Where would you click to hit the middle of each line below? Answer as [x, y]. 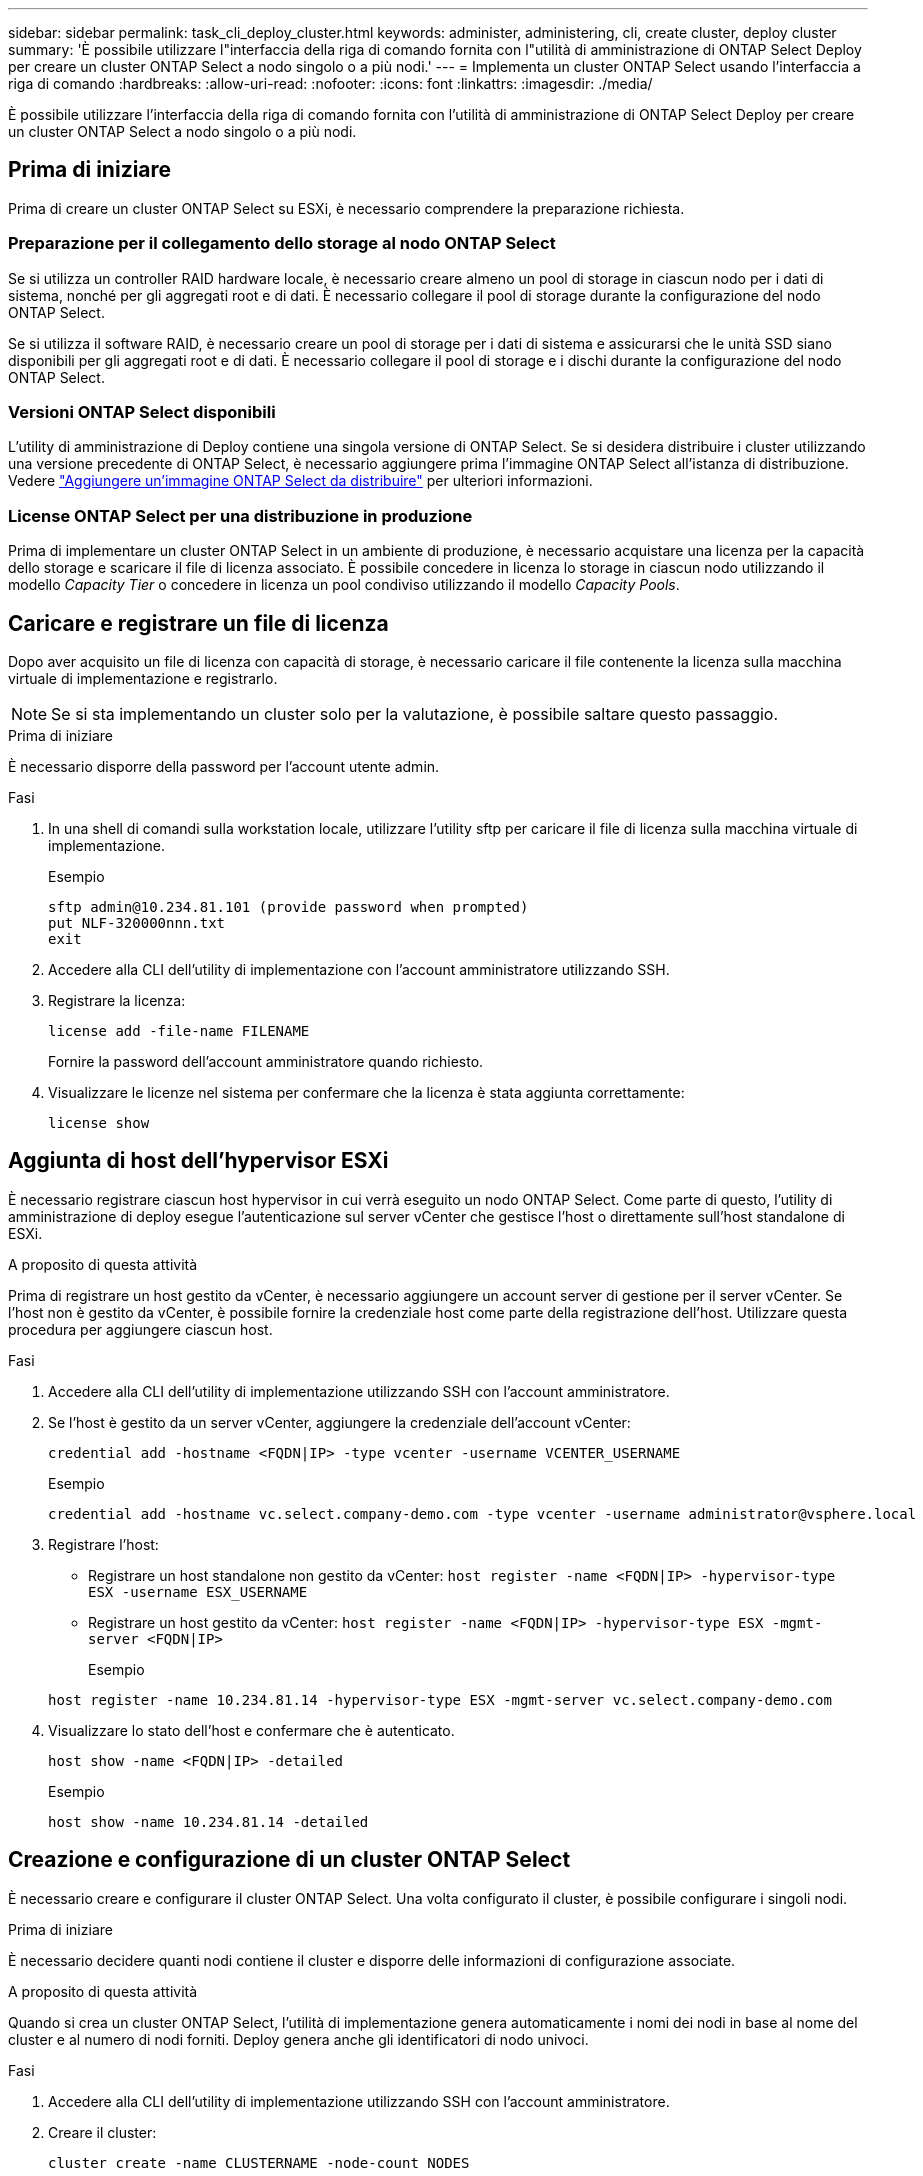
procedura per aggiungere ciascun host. [140, 1329]
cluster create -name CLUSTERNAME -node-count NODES [259, 2162]
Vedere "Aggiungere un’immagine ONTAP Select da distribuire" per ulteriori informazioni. [300, 481]
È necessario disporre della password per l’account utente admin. [224, 766]
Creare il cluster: [102, 2132]
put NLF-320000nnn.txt [137, 922]
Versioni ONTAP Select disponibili [142, 411]
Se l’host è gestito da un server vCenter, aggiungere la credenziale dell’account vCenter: [339, 1422]
